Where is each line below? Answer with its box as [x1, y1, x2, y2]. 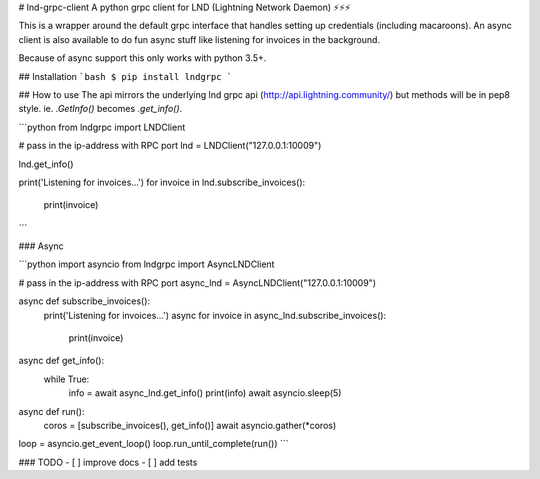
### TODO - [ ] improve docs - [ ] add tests [18, 456, 198, 468]
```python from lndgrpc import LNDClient [18, 121, 186, 133]
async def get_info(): [18, 355, 105, 367]
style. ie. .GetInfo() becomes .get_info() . [18, 103, 183, 115]
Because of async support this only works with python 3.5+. [18, 52, 267, 64]
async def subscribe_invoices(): [18, 295, 150, 307]
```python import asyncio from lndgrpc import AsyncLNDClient [18, 258, 275, 270]
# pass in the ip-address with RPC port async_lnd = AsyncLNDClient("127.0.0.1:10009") [18, 276, 377, 289]
